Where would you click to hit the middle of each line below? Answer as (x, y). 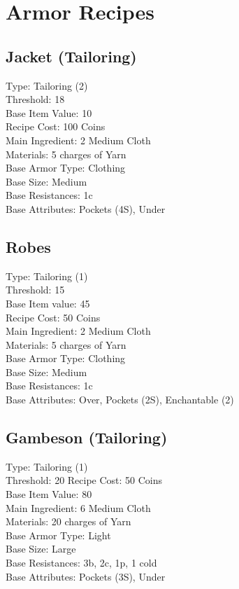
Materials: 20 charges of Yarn (68, 521)
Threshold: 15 (35, 290)
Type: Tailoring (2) (47, 85)
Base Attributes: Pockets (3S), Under (86, 576)
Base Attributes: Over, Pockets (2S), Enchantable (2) (120, 400)
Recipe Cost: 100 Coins (56, 126)
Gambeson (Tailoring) (87, 437)
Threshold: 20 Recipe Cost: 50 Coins (84, 480)
